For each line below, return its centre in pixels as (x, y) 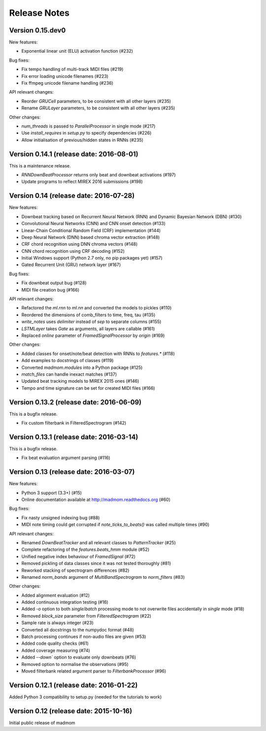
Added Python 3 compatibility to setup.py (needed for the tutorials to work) (85, 697)
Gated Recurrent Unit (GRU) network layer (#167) (71, 265)
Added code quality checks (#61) (55, 643)
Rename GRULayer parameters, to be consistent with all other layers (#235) (98, 108)
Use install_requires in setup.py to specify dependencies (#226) (86, 133)
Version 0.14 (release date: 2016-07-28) (72, 196)
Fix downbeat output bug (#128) (54, 283)
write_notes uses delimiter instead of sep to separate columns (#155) (91, 322)
